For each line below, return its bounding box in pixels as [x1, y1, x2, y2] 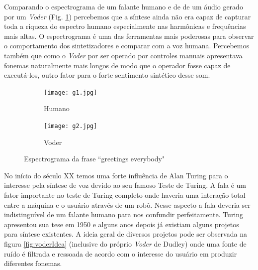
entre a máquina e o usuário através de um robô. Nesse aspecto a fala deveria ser [4, 199, 251, 210]
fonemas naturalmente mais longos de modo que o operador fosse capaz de [4, 60, 231, 70]
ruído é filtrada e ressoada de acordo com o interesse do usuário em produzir [4, 248, 237, 259]
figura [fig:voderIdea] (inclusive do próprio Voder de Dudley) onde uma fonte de [4, 239, 247, 249]
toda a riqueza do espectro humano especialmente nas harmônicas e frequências [4, 21, 246, 31]
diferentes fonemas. [4, 258, 62, 269]
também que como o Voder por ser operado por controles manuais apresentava [4, 50, 243, 60]
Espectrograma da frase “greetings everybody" [24, 153, 165, 164]
